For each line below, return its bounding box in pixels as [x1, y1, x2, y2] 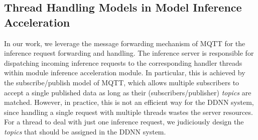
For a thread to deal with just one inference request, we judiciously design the [4, 116, 244, 127]
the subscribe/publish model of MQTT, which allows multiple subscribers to [4, 77, 239, 87]
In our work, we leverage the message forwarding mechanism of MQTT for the [4, 38, 245, 48]
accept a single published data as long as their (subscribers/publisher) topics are [4, 87, 251, 97]
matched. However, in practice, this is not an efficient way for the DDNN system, [4, 97, 254, 107]
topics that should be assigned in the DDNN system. [4, 126, 166, 136]
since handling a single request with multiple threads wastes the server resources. [4, 106, 253, 117]
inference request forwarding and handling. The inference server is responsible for [4, 48, 254, 58]
